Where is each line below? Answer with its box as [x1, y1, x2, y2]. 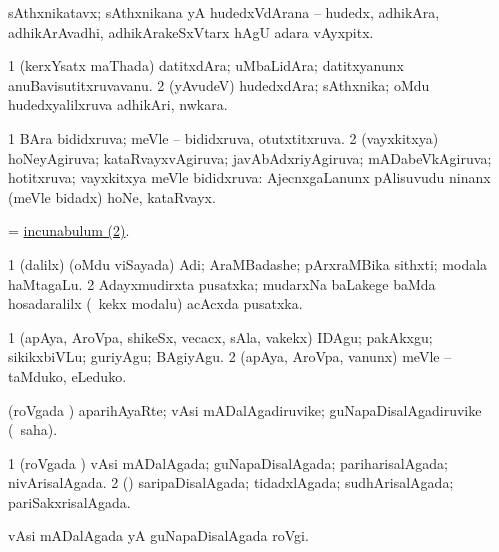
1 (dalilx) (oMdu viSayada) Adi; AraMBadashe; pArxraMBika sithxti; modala [8, 253, 488, 274]
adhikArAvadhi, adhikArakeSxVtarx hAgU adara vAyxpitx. [8, 21, 374, 42]
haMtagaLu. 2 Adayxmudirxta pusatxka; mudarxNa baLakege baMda [8, 273, 436, 294]
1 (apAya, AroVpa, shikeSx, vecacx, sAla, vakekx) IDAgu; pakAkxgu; [8, 326, 433, 347]
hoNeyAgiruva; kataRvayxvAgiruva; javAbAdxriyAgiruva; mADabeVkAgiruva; [8, 147, 492, 168]
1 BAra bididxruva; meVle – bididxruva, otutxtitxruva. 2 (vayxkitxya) [8, 127, 439, 148]
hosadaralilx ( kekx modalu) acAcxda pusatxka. [8, 293, 303, 314]
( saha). [8, 419, 58, 440]
